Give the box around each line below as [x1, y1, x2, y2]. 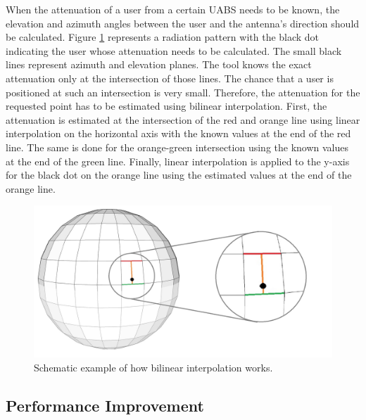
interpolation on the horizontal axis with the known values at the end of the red [6, 126, 351, 141]
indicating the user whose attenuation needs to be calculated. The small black [6, 43, 342, 58]
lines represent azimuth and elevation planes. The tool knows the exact [6, 57, 312, 72]
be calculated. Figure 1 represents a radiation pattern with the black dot [6, 30, 320, 44]
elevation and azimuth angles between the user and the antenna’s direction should [6, 15, 360, 30]
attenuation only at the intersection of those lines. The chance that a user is [6, 70, 334, 85]
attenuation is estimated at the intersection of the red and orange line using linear [6, 112, 360, 127]
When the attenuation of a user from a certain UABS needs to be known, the [6, 2, 340, 16]
